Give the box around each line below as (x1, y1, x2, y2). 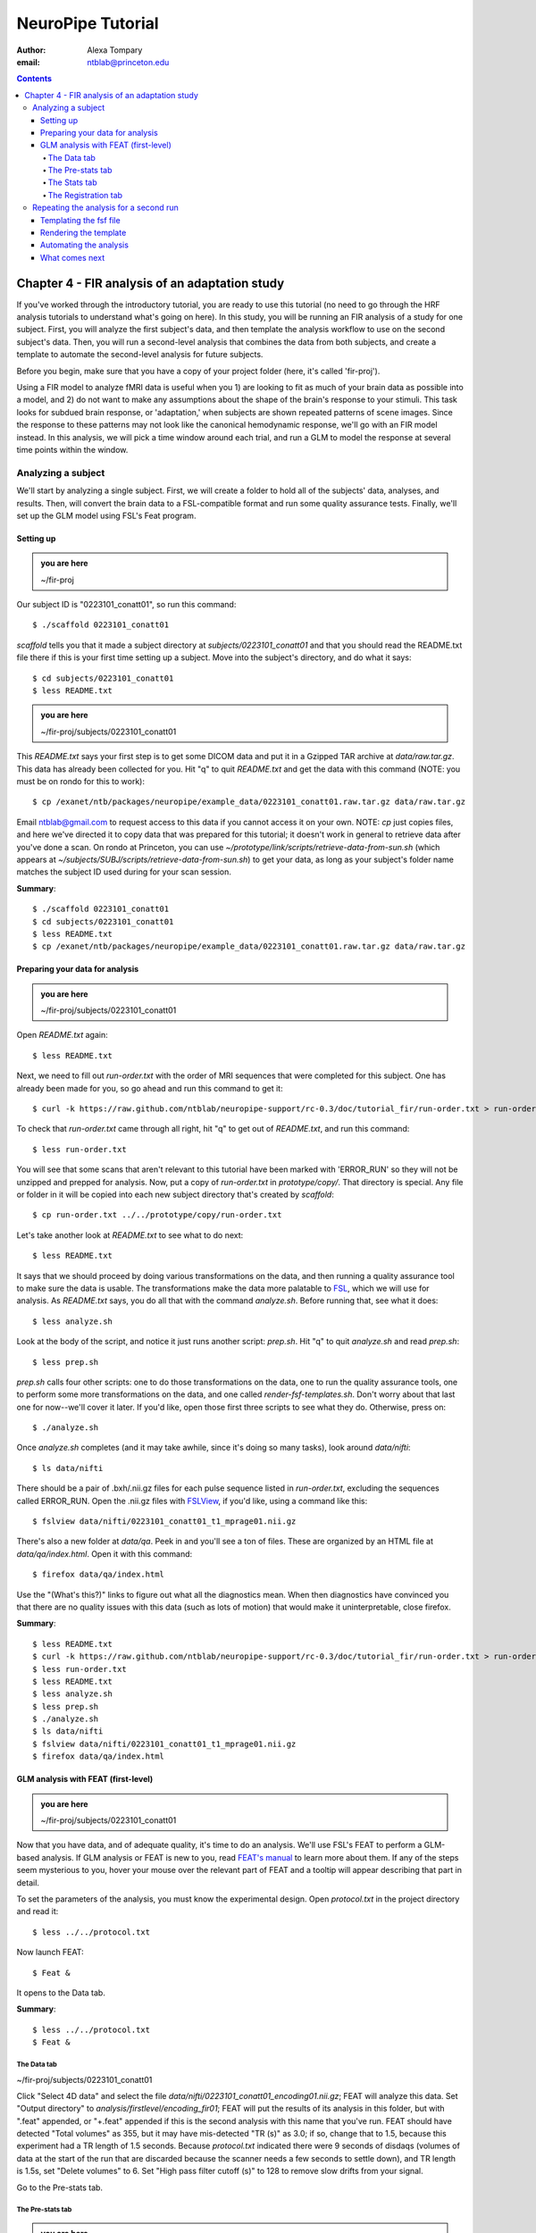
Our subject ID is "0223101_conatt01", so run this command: (16, 599, 237, 610)
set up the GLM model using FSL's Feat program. (16, 510, 197, 521)
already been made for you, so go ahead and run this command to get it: (16, 1083, 283, 1093)
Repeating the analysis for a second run (32, 202, 179, 213)
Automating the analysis (40, 239, 130, 250)
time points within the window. (16, 445, 129, 455)
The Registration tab (47, 189, 123, 200)
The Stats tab (47, 177, 97, 188)
